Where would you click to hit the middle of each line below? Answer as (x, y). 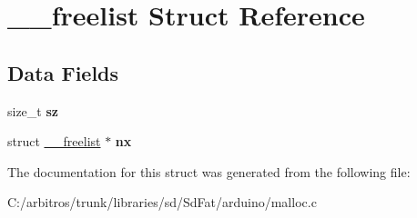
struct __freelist (54, 141)
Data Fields (63, 72)
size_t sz (33, 110)
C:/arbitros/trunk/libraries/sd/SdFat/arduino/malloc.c (162, 202)
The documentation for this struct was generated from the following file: (209, 171)
